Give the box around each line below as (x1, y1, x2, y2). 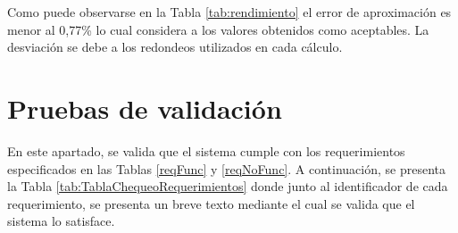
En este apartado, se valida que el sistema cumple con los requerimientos (7, 141, 405, 160)
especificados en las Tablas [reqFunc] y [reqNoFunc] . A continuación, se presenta (7, 159, 446, 178)
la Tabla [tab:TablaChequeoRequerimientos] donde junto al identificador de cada (7, 177, 448, 196)
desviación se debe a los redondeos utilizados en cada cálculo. (7, 37, 343, 56)
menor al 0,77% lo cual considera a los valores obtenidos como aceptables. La (7, 20, 429, 38)
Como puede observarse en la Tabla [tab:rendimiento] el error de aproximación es (7, 3, 452, 21)
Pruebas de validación (7, 89, 282, 126)
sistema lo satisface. (7, 212, 115, 230)
